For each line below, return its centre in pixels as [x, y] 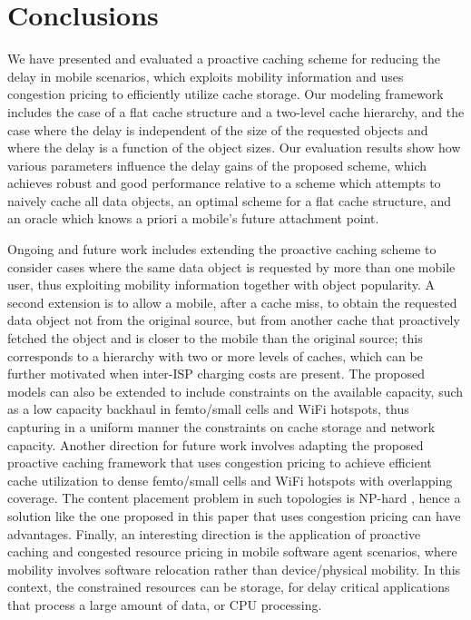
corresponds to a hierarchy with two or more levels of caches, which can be [215, 355]
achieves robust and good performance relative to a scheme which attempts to [224, 183]
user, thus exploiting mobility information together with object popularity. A [221, 285]
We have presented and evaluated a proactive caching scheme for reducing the [224, 59]
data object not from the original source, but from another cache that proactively [234, 320]
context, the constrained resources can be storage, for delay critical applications [229, 587]
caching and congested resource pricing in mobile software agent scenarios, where [232, 551]
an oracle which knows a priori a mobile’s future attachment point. [193, 218]
